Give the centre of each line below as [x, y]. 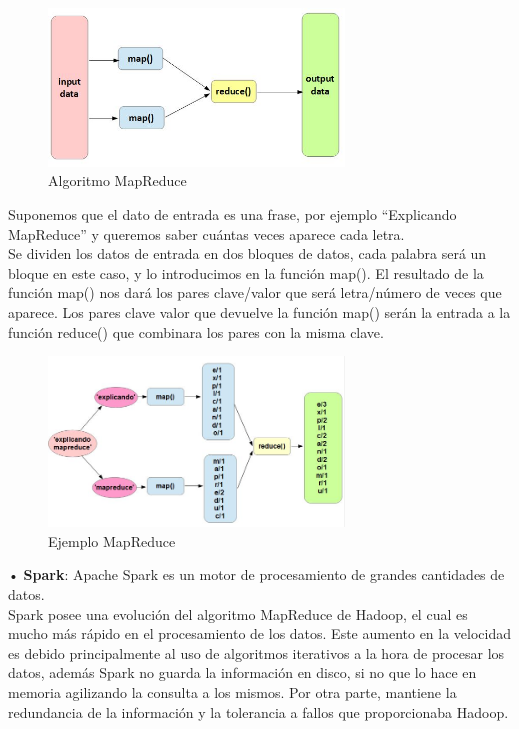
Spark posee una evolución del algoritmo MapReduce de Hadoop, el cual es [238, 613]
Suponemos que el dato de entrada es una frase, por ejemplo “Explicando [232, 214]
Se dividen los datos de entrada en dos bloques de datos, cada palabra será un [247, 253]
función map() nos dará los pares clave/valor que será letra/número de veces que [255, 292]
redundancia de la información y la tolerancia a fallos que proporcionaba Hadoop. [258, 711]
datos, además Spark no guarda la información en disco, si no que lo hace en [242, 672]
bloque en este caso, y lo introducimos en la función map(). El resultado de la [246, 272]
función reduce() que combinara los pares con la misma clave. [196, 331]
